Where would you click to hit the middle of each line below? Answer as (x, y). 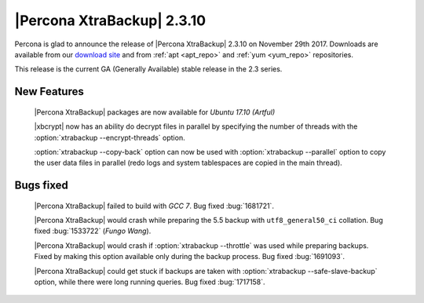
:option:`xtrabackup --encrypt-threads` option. (110, 137)
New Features (49, 91)
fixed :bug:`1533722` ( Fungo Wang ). (93, 231)
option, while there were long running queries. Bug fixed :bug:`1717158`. (150, 282)
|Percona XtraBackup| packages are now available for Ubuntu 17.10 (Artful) (155, 112)
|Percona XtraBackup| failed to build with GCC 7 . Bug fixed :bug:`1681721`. (154, 206)
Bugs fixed (41, 186)
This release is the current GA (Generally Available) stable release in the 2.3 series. (148, 69)
